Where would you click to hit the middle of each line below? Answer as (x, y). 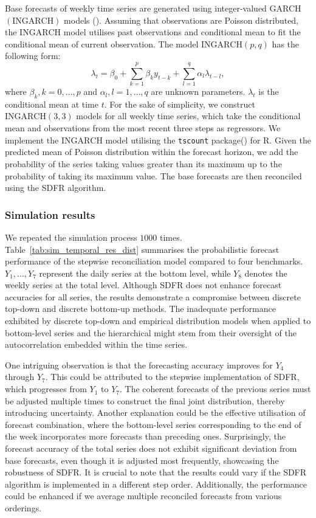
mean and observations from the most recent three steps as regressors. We (143, 128)
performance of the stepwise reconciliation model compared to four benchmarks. (154, 261)
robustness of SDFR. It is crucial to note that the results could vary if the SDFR (156, 472)
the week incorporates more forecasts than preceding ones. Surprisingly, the (145, 436)
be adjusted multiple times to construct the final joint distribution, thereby (145, 400)
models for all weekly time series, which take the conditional (188, 116)
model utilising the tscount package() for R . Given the (208, 140)
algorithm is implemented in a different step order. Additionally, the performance (156, 484)
